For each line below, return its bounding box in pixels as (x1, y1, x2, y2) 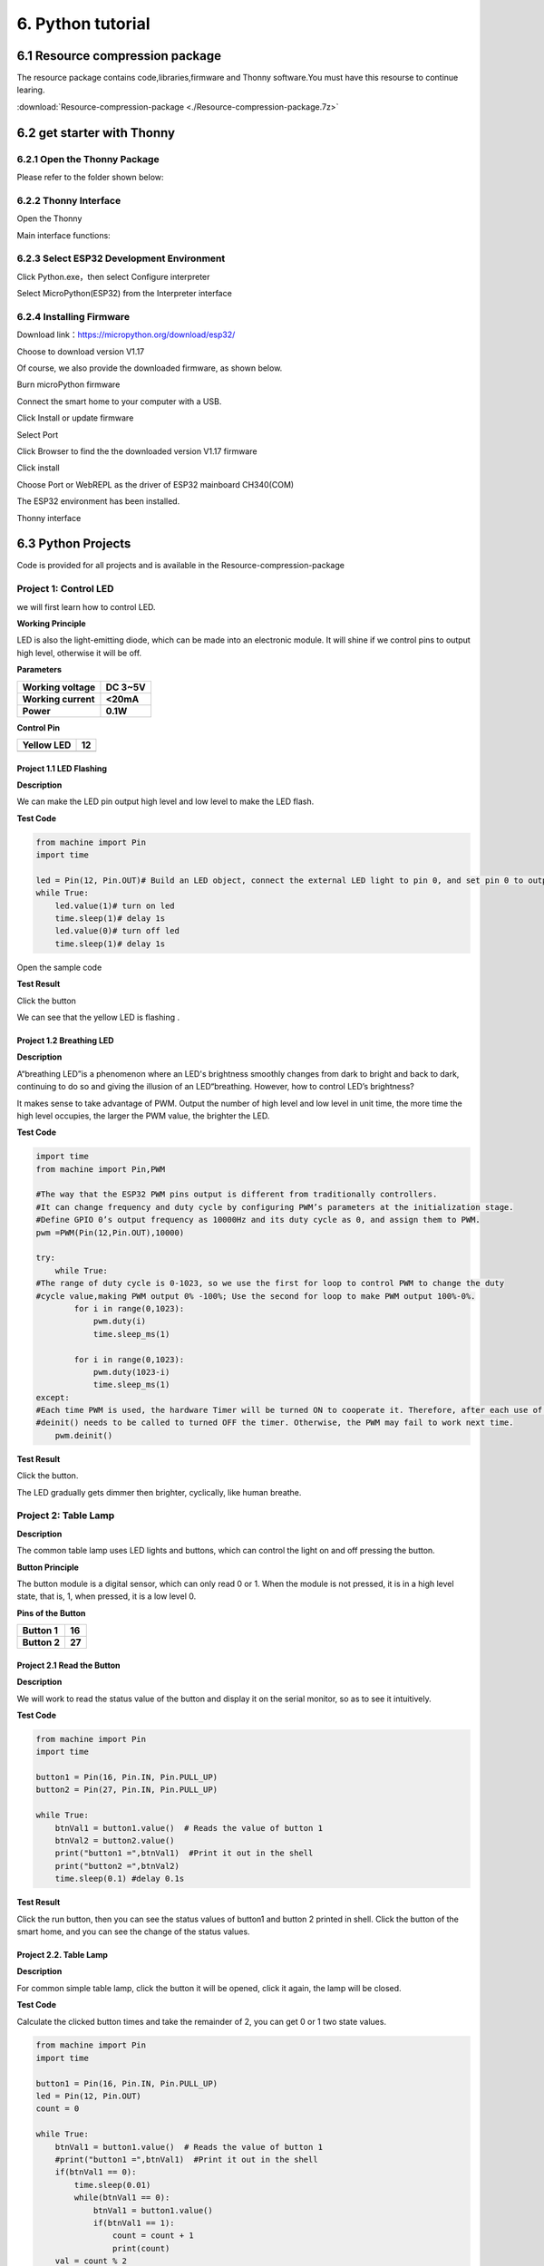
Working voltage (22, 681, 96, 693)
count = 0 (35, 2104, 80, 2114)
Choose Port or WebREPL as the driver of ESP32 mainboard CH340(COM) (16, 479, 295, 489)
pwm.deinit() (54, 1430, 113, 1440)
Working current (22, 692, 95, 705)
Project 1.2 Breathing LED (16, 1034, 114, 1046)
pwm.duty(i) (92, 1316, 147, 1327)
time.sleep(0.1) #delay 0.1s (54, 1874, 185, 1884)
